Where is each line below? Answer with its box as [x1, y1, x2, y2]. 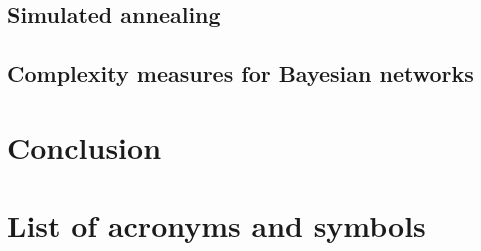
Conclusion [7, 126, 162, 167]
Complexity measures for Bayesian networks [7, 58, 474, 89]
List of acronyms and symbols [7, 205, 426, 246]
